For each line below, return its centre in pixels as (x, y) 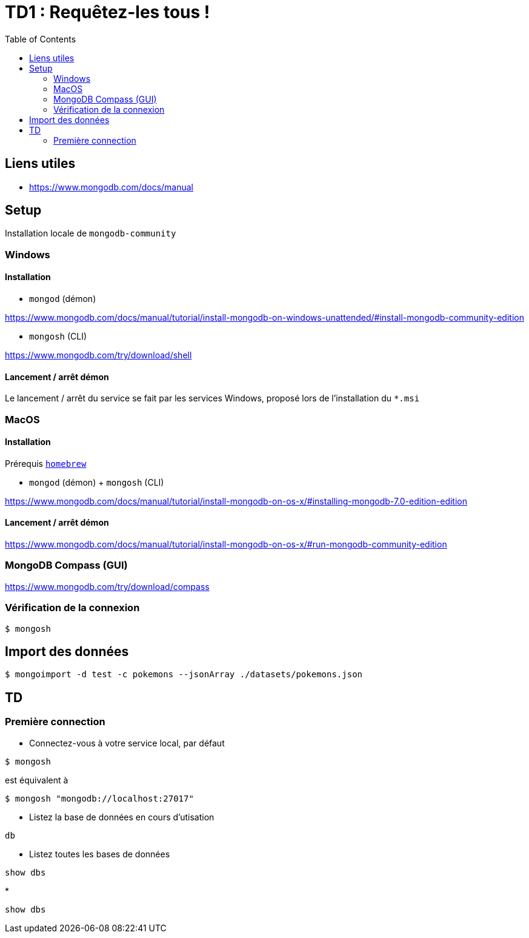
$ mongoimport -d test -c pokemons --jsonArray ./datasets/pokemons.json (184, 675)
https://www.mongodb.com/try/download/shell (98, 355)
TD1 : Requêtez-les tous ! (108, 12)
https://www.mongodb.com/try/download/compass (107, 586)
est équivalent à (37, 780)
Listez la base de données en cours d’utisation (122, 817)
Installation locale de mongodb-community (91, 233)
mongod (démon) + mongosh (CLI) (97, 482)
